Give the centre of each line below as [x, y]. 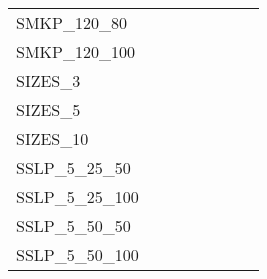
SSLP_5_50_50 [73, 225]
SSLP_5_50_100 [77, 254]
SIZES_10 [52, 138]
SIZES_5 [48, 109]
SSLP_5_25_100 [77, 196]
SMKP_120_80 [71, 22]
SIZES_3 [48, 80]
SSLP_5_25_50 [73, 167]
